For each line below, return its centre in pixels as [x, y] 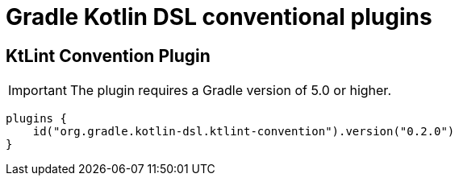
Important [38, 91]
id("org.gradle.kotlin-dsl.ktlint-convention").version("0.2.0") [244, 132]
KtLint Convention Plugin [108, 56]
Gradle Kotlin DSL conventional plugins [219, 17]
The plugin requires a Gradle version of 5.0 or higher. [230, 91]
